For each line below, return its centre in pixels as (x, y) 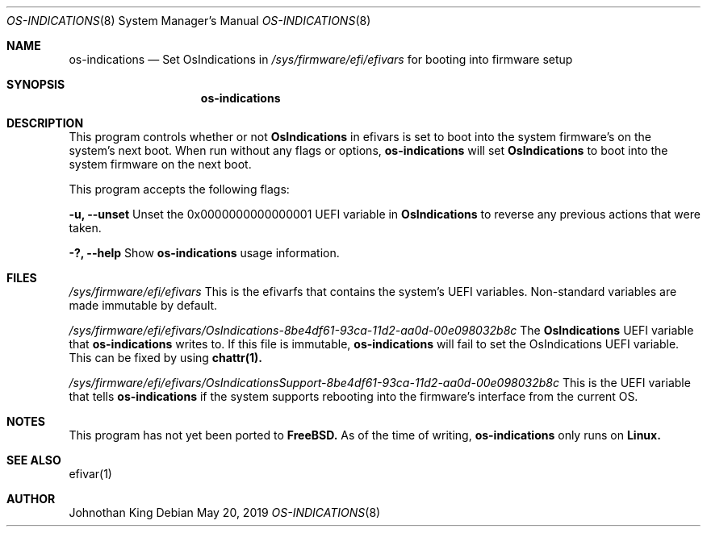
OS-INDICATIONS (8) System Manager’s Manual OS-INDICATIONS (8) (189, 21)
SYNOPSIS (36, 84)
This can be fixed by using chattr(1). (165, 358)
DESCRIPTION (45, 123)
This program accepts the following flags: (179, 189)
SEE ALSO (34, 460)
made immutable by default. (143, 305)
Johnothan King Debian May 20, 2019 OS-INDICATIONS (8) (225, 512)
